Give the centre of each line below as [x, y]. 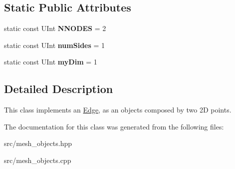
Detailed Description [59, 89]
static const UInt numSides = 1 [55, 45]
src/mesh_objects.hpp [38, 143]
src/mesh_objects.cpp [38, 160]
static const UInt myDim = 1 [51, 62]
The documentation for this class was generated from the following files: [114, 126]
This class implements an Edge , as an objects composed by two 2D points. [118, 110]
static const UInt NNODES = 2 [55, 28]
